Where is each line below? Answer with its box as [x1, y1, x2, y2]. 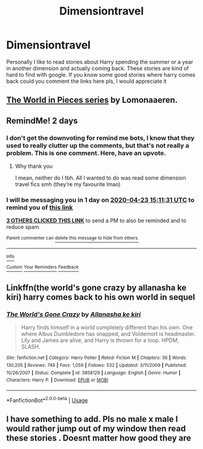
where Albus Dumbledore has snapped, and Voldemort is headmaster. [21, 331, 196, 338]
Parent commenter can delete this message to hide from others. [6, 235, 139, 241]
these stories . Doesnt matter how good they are [6, 433, 192, 443]
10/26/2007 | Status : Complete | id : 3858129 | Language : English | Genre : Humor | [6, 370, 181, 376]
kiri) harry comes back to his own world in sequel [6, 292, 195, 303]
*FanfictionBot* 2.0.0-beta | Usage [6, 395, 88, 404]
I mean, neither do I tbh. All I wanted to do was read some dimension [14, 174, 186, 182]
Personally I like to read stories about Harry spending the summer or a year [6, 58, 193, 65]
